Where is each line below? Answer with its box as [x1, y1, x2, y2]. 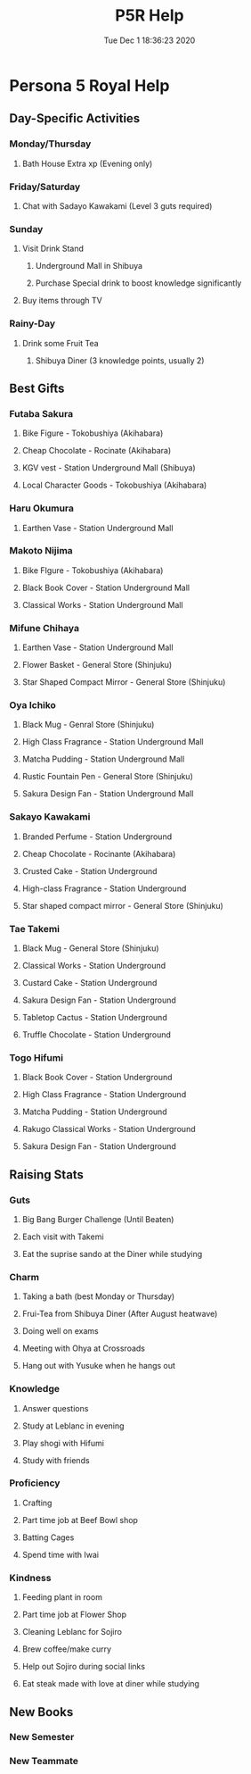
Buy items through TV [21, 296, 102, 306]
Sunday [9, 222, 44, 235]
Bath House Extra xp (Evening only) [21, 158, 153, 169]
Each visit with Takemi [21, 1231, 104, 1242]
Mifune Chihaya [9, 621, 80, 634]
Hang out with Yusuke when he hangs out [21, 1361, 176, 1371]
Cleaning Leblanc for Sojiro [21, 1627, 123, 1637]
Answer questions [21, 1403, 89, 1413]
